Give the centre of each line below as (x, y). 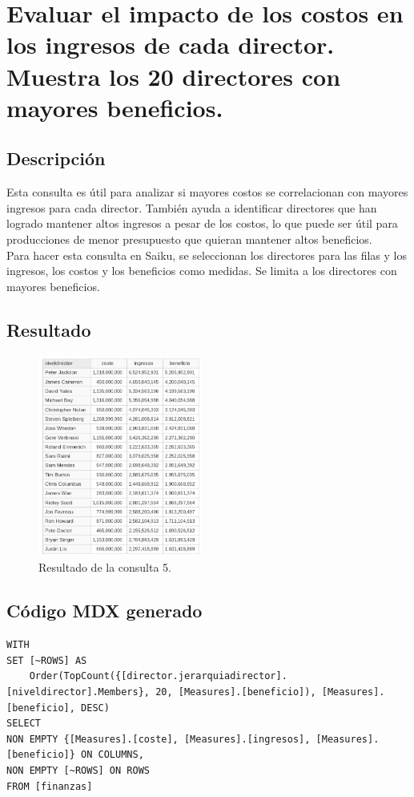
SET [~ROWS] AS (47, 660)
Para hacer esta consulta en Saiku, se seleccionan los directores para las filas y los (207, 255)
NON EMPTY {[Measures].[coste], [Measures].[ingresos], (159, 739)
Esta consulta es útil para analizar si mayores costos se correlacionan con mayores (207, 192)
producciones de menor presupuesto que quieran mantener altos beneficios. (189, 239)
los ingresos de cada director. (171, 45)
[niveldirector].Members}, (78, 692)
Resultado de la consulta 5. (105, 567)
